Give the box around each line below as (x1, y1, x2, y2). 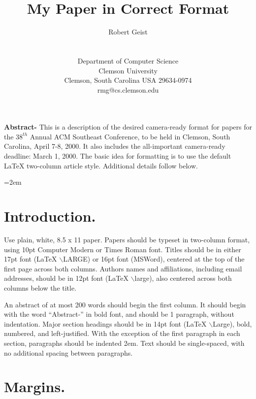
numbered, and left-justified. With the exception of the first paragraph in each (4, 328, 240, 338)
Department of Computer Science (77, 55, 179, 66)
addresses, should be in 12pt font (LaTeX (4, 273, 128, 283)
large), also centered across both (134, 273, 232, 283)
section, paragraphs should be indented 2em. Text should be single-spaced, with (4, 337, 245, 348)
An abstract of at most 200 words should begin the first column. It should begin (4, 299, 246, 309)
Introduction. (4, 206, 96, 226)
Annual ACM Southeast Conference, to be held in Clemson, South (30, 131, 230, 141)
